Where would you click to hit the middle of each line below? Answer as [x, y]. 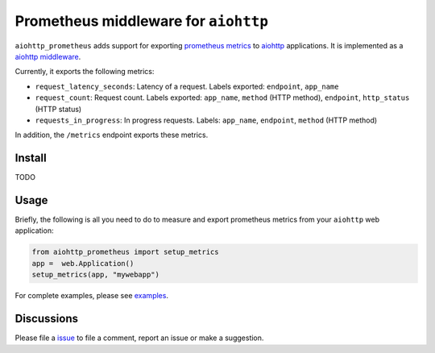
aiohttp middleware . [48, 56]
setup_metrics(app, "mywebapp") [96, 275]
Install [31, 158]
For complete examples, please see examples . [92, 296]
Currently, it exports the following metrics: [85, 72]
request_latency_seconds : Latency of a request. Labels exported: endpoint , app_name [187, 86]
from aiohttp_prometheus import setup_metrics [125, 252]
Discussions [46, 319]
